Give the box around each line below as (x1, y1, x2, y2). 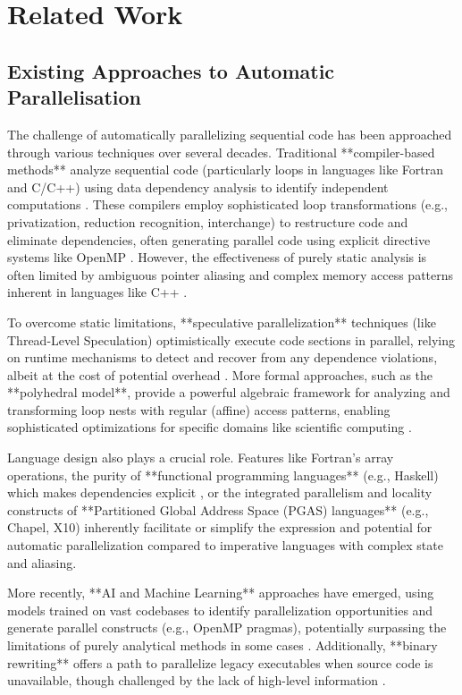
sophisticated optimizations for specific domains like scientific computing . (7, 418, 412, 436)
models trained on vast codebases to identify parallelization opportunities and (7, 600, 433, 619)
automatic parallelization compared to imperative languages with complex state (7, 536, 443, 555)
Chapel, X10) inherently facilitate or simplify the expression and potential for (7, 518, 433, 537)
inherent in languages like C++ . (7, 283, 188, 301)
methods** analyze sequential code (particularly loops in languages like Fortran (7, 160, 443, 179)
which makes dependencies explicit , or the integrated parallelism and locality (7, 483, 433, 502)
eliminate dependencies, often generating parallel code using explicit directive (7, 230, 431, 249)
